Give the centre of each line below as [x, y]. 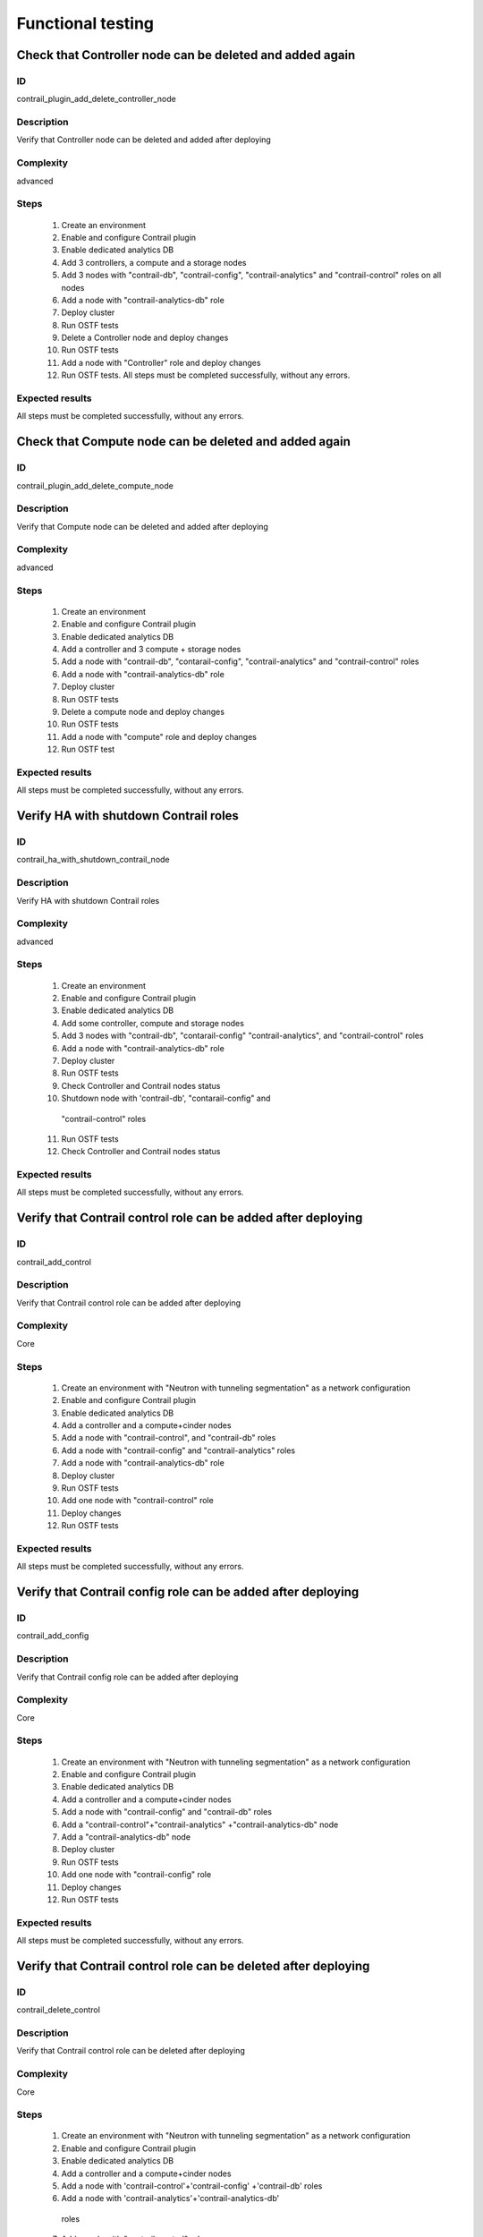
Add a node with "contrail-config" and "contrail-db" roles [167, 1812]
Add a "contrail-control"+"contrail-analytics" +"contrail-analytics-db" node [200, 1824]
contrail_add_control [54, 1262]
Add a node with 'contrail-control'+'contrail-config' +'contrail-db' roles [192, 2186]
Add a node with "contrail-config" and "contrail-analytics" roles [178, 1450]
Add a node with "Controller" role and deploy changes [161, 362]
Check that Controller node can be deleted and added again [186, 55]
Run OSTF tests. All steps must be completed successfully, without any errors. [206, 375]
